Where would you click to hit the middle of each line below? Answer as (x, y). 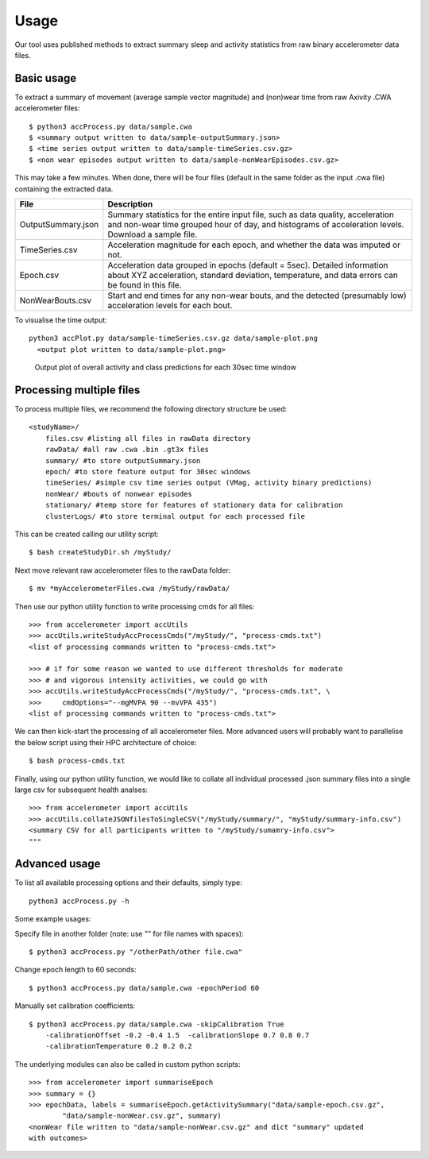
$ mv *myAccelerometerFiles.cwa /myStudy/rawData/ (129, 589)
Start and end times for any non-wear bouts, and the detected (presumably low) (257, 296)
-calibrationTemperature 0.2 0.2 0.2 (118, 1046)
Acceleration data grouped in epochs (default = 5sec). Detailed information (248, 265)
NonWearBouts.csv (55, 300)
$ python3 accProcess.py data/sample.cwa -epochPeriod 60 (144, 988)
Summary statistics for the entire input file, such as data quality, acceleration (251, 214)
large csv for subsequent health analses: (81, 790)
